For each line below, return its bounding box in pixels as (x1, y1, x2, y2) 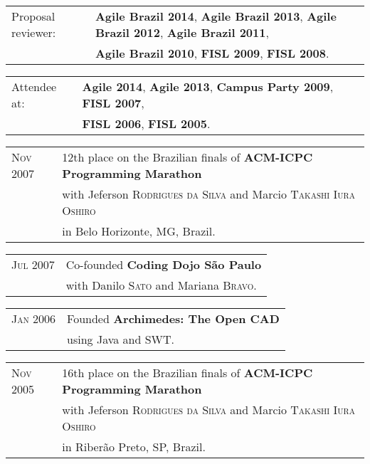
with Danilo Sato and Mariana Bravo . (65, 277, 257, 293)
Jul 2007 (11, 256, 55, 273)
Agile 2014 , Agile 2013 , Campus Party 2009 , (82, 78, 334, 95)
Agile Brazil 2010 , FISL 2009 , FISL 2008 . (95, 45, 329, 61)
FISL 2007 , (82, 95, 144, 111)
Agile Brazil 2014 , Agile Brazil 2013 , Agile (95, 8, 337, 24)
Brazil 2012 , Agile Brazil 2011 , (95, 24, 269, 41)
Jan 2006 (11, 310, 56, 327)
